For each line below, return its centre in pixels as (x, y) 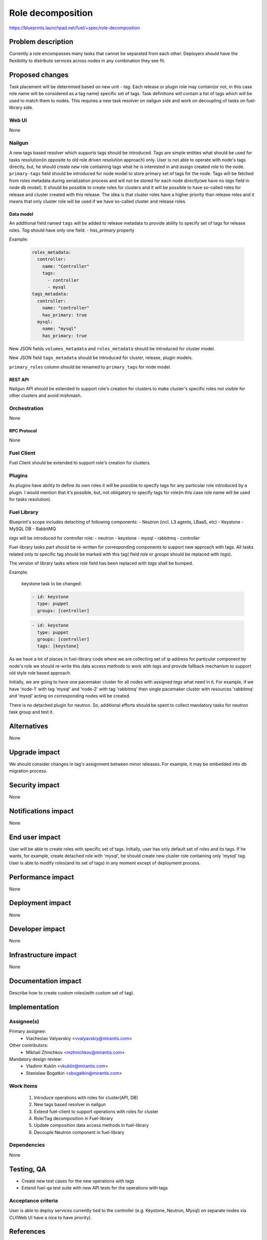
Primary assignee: (28, 1031)
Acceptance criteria (34, 1200)
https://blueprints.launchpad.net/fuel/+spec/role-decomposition (75, 28)
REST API (19, 379)
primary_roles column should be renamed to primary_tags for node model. (90, 367)
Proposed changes (39, 75)
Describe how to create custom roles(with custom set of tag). (72, 993)
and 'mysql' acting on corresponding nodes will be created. (70, 696)
